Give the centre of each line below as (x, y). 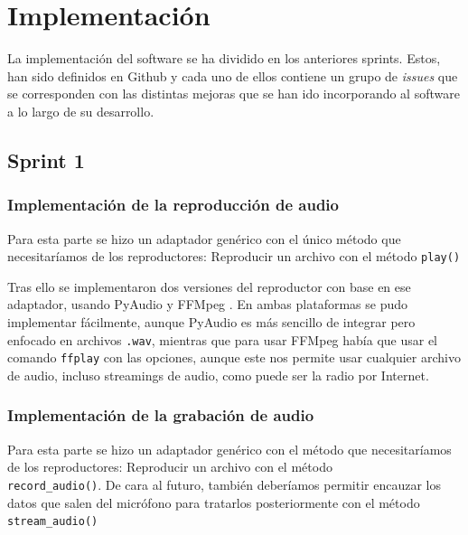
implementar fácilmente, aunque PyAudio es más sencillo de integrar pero (211, 321)
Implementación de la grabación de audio (161, 415)
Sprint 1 (46, 160)
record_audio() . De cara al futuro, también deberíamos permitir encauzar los (224, 484)
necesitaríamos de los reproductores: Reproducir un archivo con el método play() (234, 256)
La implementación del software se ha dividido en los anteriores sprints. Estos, (224, 58)
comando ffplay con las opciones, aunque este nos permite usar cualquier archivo (234, 357)
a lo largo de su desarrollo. (81, 111)
